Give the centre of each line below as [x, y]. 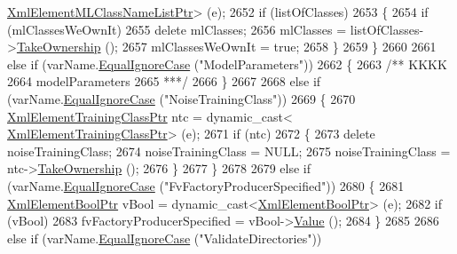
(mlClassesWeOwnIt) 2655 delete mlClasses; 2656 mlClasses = [177, 29]
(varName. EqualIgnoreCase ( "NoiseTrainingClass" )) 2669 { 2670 [181, 98]
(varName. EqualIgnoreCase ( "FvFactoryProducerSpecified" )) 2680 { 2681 [206, 185]
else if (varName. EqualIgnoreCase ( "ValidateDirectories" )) [165, 238]
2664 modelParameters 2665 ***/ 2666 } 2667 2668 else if [164, 81]
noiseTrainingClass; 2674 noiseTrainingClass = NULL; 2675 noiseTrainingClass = [229, 151]
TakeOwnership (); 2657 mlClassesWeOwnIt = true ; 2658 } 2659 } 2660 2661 [226, 47]
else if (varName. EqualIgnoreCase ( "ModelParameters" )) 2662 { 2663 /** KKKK [227, 63]
